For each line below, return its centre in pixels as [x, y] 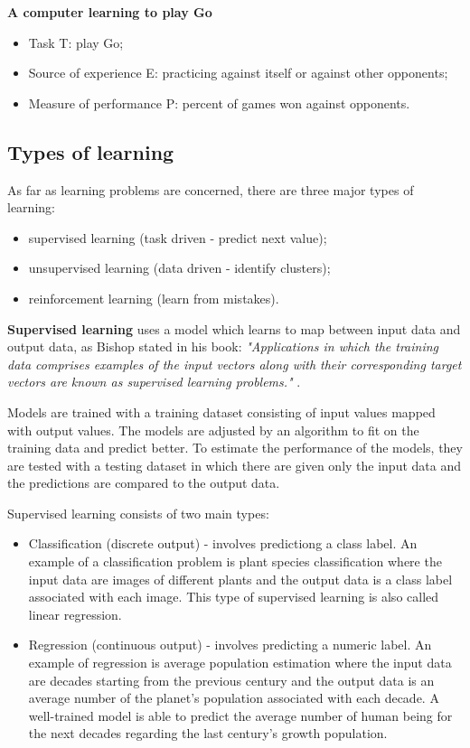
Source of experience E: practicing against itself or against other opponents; [238, 73]
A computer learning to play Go [110, 12]
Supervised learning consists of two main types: [138, 513]
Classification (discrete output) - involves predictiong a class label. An [223, 543]
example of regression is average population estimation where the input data [240, 663]
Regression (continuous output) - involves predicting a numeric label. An [230, 645]
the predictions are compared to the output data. [144, 483]
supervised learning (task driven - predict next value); [178, 237]
